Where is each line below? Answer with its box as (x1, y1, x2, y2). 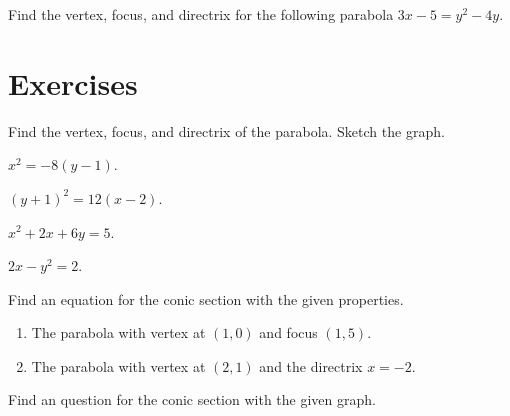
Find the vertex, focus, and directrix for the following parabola (8, 4, 394, 24)
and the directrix (259, 355, 363, 376)
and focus (259, 322, 318, 343)
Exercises (8, 62, 138, 103)
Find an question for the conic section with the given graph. (8, 389, 376, 410)
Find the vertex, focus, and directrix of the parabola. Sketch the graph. (8, 120, 445, 141)
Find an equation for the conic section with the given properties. (8, 288, 404, 309)
